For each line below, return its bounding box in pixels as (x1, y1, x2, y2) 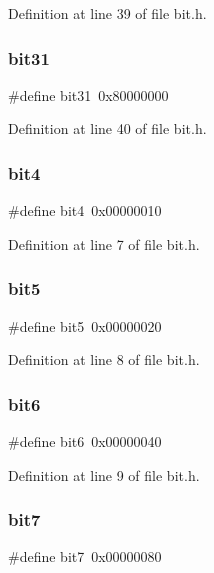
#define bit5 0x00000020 (8, 315, 162, 336)
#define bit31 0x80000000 (8, 84, 169, 105)
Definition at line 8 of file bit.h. (8, 349, 200, 370)
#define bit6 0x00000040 (8, 431, 162, 452)
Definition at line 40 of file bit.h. (8, 118, 207, 139)
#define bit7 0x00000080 (8, 546, 162, 567)
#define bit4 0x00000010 (8, 200, 162, 221)
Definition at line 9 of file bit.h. (8, 464, 200, 485)
